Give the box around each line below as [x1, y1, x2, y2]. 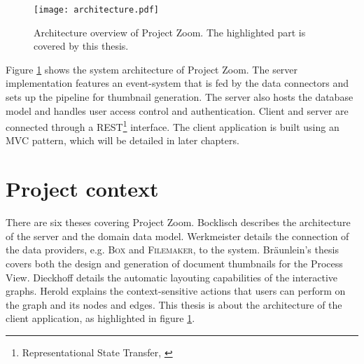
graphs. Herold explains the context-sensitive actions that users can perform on [6, 283, 346, 298]
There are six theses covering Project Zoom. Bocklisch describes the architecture [6, 215, 351, 230]
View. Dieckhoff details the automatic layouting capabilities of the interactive [6, 269, 338, 284]
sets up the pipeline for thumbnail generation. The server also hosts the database [6, 90, 353, 104]
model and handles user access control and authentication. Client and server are [6, 103, 349, 118]
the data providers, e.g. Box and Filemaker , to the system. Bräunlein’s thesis [6, 242, 339, 257]
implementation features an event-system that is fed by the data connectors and [6, 76, 349, 90]
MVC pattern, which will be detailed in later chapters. [6, 133, 239, 148]
